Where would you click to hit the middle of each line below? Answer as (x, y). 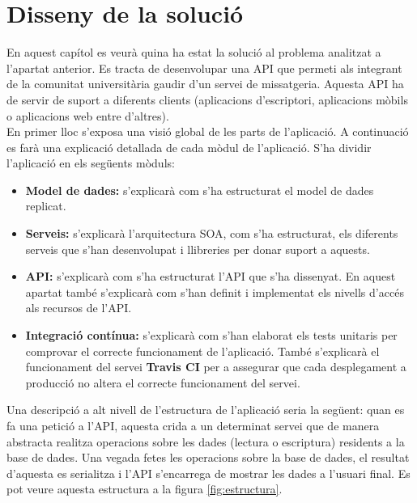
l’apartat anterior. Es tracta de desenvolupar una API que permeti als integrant (204, 68)
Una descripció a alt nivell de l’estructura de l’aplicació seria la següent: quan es (206, 410)
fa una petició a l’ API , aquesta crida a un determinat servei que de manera (193, 425)
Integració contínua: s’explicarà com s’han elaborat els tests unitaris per (211, 335)
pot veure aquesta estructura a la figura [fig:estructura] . (145, 489)
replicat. (46, 206)
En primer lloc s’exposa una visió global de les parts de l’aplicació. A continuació (208, 131)
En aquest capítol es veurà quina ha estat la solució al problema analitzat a (194, 52)
